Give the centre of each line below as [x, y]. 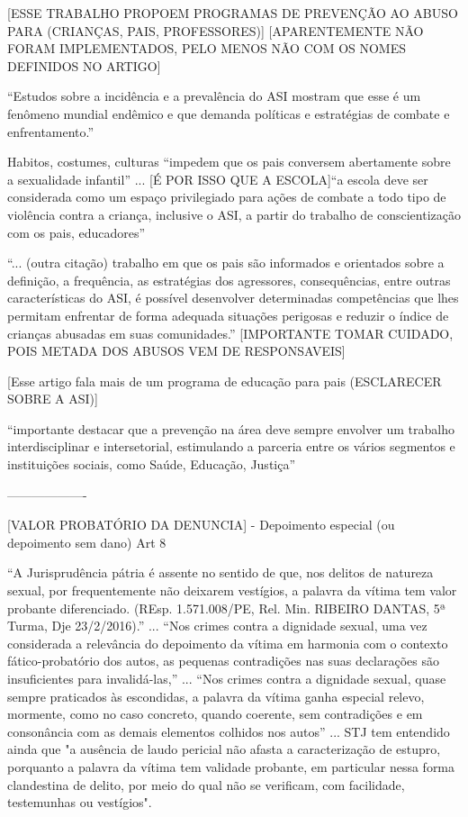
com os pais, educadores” [76, 232]
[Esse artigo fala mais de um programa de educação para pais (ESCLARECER [225, 381]
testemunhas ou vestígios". [80, 802]
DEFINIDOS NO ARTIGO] [84, 65]
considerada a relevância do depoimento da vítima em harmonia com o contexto [228, 643]
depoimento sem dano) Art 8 [87, 542]
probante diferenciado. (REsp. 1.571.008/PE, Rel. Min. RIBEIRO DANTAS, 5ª [227, 608]
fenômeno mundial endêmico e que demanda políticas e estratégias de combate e [229, 113]
